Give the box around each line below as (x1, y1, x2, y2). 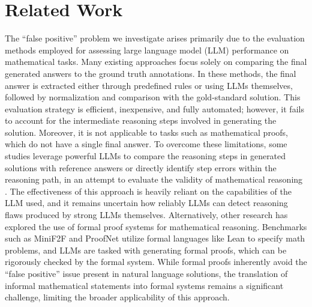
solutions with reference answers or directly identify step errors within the (5, 161, 277, 174)
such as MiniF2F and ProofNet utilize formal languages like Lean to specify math (5, 232, 305, 245)
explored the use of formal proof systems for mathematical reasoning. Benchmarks (5, 220, 307, 233)
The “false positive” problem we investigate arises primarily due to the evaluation (5, 32, 305, 44)
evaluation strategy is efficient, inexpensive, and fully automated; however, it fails (5, 102, 304, 115)
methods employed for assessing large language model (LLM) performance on (5, 43, 289, 56)
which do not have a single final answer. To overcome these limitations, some (5, 138, 287, 150)
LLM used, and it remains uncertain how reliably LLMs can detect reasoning (5, 196, 288, 209)
